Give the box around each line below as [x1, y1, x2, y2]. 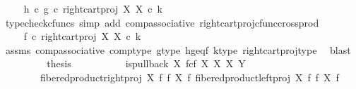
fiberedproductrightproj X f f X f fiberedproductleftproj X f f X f [40, 69, 339, 84]
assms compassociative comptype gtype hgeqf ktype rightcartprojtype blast [5, 42, 351, 57]
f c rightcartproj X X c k [23, 29, 141, 43]
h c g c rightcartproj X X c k [23, 1, 162, 15]
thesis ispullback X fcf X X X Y [47, 56, 246, 71]
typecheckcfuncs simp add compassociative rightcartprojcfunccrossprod [5, 15, 319, 29]
